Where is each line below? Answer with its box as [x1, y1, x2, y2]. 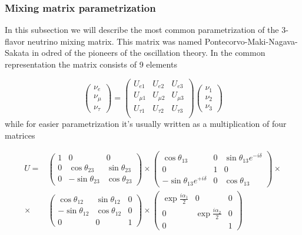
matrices [5, 129, 35, 141]
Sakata [5, 46, 29, 59]
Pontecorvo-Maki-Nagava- [204, 35, 298, 47]
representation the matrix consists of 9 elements [5, 58, 177, 70]
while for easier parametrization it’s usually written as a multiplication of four [5, 117, 287, 130]
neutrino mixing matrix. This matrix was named [27, 35, 203, 47]
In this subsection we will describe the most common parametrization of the [5, 23, 279, 36]
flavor [5, 35, 25, 47]
